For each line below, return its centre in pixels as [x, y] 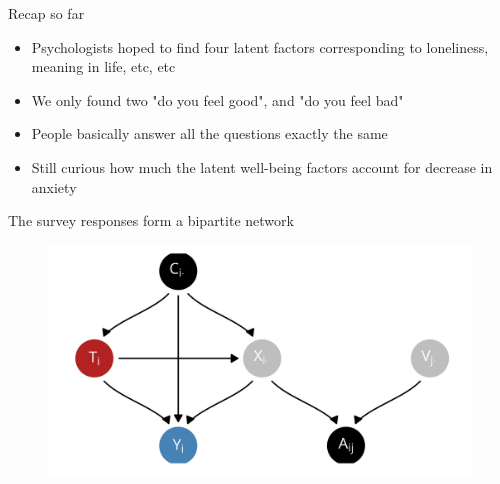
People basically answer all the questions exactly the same [209, 133]
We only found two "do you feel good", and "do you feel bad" [217, 99]
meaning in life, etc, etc [103, 66]
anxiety [54, 186]
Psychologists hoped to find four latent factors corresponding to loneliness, [260, 46]
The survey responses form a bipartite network [151, 220]
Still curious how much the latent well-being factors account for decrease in [262, 166]
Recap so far [46, 13]
